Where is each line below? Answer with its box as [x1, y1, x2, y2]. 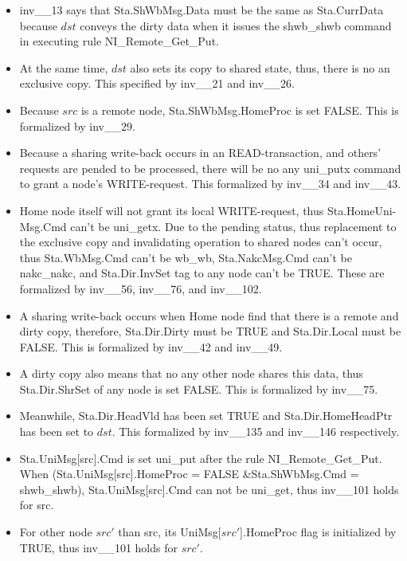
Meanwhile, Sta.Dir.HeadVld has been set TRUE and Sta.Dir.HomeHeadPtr [19, 407, 393, 424]
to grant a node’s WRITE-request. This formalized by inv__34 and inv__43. [19, 175, 401, 192]
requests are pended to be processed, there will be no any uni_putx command [19, 159, 401, 176]
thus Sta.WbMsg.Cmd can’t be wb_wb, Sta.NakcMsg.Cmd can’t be [19, 249, 352, 265]
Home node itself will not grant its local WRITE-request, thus [19, 202, 324, 218]
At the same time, [19, 59, 108, 76]
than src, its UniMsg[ [118, 524, 221, 540]
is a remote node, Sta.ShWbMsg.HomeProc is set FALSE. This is [80, 101, 399, 118]
